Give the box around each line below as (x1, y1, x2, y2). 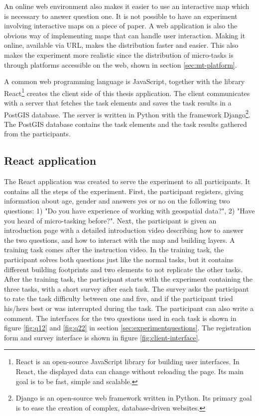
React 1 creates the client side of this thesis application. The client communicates (4, 86, 250, 98)
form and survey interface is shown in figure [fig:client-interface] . (4, 332, 200, 342)
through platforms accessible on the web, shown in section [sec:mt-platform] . (4, 59, 237, 70)
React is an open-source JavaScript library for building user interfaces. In (15, 356, 240, 367)
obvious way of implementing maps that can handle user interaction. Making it (4, 30, 246, 40)
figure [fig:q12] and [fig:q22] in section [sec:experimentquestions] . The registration (4, 322, 252, 333)
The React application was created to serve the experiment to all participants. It (4, 176, 251, 187)
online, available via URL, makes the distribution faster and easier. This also (4, 40, 239, 50)
